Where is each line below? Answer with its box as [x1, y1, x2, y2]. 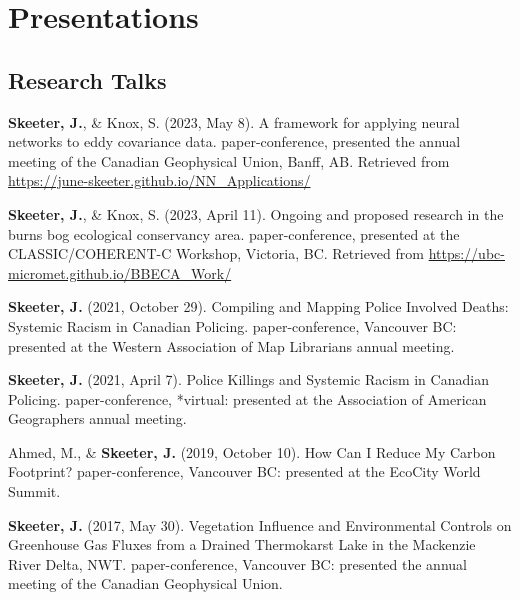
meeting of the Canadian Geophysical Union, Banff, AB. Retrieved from [8, 150, 450, 171]
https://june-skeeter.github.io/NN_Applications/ [8, 170, 311, 191]
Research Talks [8, 64, 167, 95]
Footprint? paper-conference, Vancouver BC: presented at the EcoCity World [8, 461, 481, 482]
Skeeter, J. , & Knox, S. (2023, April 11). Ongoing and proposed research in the [8, 203, 504, 224]
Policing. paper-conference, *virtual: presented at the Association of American [8, 388, 487, 409]
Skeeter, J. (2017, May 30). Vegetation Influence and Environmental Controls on [8, 514, 512, 535]
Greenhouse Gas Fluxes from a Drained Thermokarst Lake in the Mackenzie [8, 534, 476, 555]
